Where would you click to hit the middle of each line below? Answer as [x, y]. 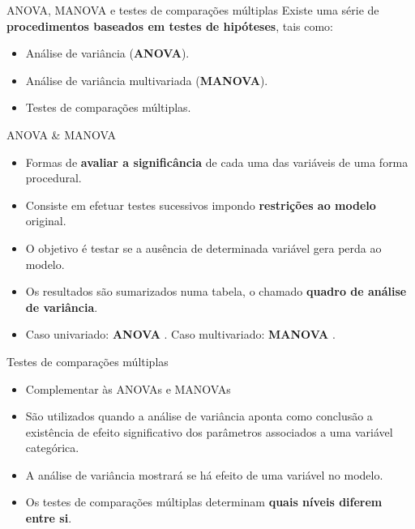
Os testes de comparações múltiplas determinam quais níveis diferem [204, 502]
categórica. [52, 448]
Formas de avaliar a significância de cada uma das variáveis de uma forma [217, 162]
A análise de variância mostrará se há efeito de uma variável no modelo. [204, 474]
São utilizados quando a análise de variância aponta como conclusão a [199, 416]
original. [46, 221]
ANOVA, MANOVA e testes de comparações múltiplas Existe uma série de [193, 10]
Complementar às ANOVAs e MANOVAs [128, 388]
